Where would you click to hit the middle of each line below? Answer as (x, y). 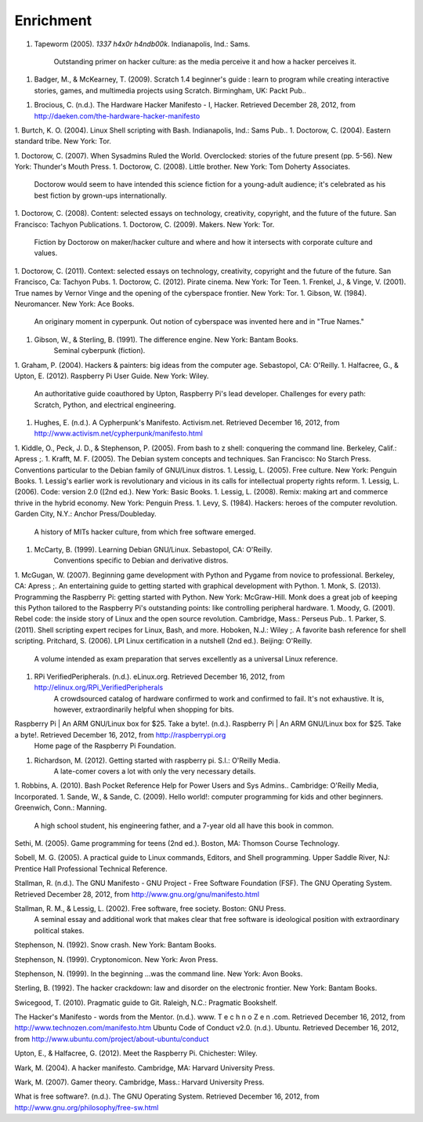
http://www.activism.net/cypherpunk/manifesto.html (118, 433)
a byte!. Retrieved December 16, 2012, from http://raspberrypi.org (120, 734)
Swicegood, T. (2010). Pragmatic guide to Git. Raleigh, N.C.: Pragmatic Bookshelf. (146, 1002)
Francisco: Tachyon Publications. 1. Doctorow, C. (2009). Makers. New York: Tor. (145, 224)
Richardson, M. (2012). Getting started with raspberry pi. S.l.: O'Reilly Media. (157, 760)
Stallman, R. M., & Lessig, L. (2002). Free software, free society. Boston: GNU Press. (150, 908)
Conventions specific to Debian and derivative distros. (141, 560)
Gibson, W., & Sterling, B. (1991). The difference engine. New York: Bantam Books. (166, 339)
